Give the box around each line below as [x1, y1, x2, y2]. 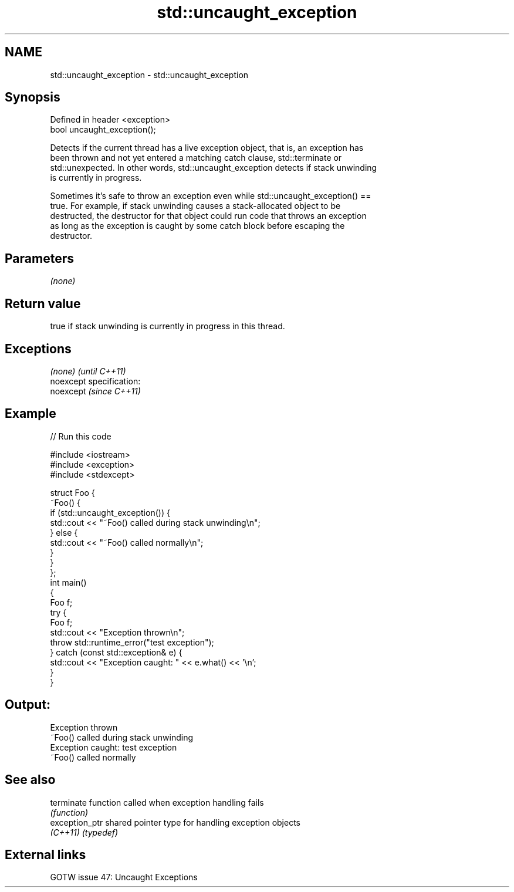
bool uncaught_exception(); [50, 124, 156, 135]
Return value [5, 296, 81, 311]
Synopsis [5, 90, 60, 105]
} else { [50, 527, 78, 538]
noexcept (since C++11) [50, 386, 141, 396]
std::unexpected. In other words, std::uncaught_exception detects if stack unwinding [50, 163, 377, 173]
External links [5, 847, 86, 862]
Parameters [5, 251, 74, 266]
